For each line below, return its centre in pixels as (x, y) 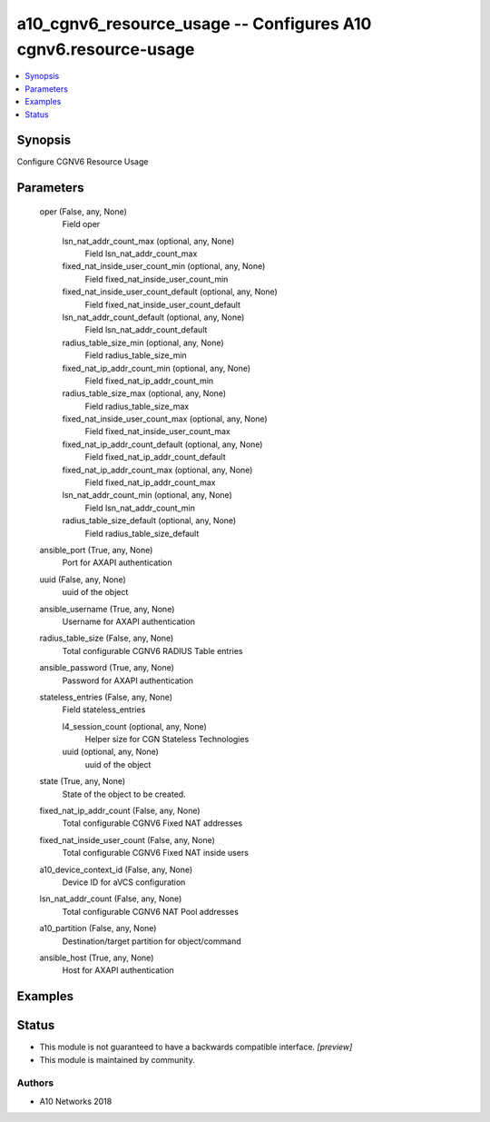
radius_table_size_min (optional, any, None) (143, 343)
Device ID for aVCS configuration (124, 882)
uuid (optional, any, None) (110, 752)
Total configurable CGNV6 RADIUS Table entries (153, 650)
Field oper (81, 224)
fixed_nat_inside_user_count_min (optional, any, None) (164, 266)
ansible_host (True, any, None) (97, 958)
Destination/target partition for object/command (152, 941)
